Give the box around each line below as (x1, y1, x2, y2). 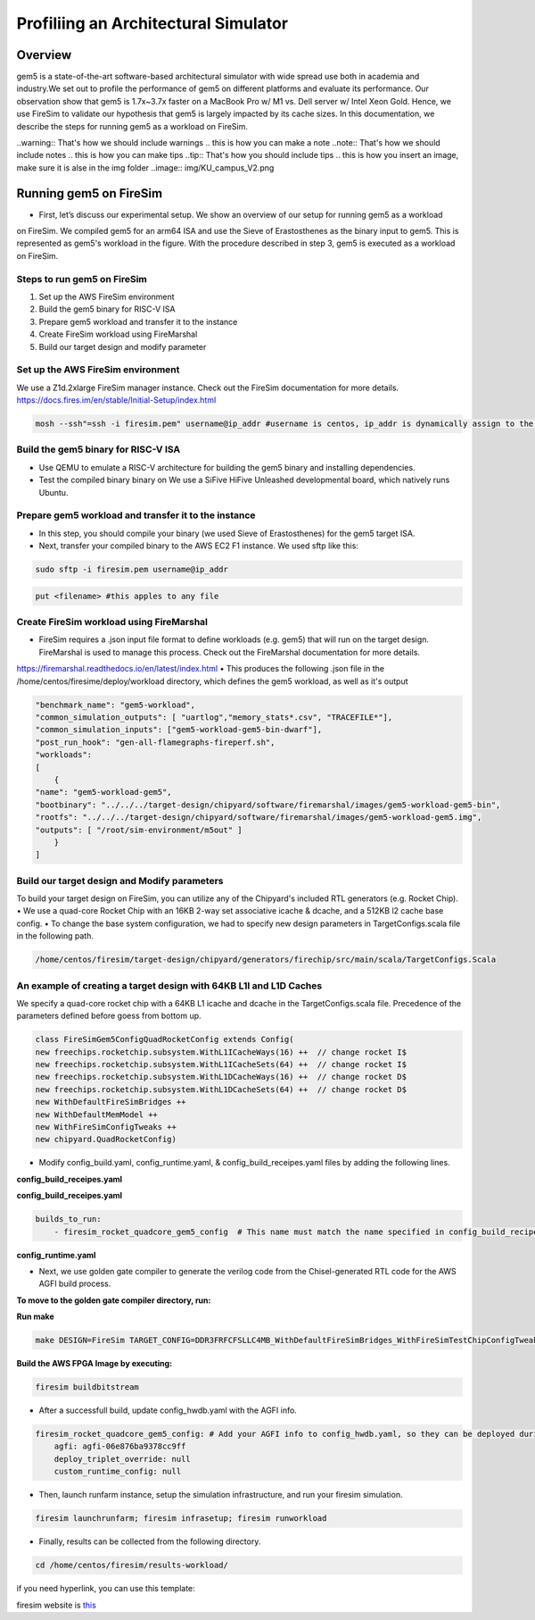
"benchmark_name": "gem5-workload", (35, 699, 196, 710)
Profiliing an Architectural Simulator (16, 13, 289, 33)
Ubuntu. (38, 487, 69, 497)
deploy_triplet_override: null (53, 1454, 191, 1464)
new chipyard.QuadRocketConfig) (35, 1134, 177, 1145)
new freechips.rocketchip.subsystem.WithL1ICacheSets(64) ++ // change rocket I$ (35, 1059, 407, 1070)
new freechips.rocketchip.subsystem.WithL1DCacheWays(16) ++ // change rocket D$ (35, 1072, 407, 1082)
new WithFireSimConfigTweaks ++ (35, 1122, 177, 1132)
